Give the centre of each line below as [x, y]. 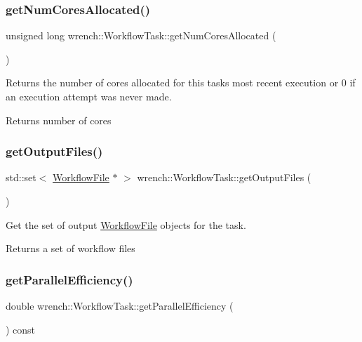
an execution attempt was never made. [89, 96]
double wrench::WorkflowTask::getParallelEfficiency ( [120, 305]
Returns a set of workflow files [71, 248]
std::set [21, 177]
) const [21, 329]
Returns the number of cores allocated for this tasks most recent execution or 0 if [181, 83]
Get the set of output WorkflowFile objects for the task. [126, 224]
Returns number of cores [59, 120]
